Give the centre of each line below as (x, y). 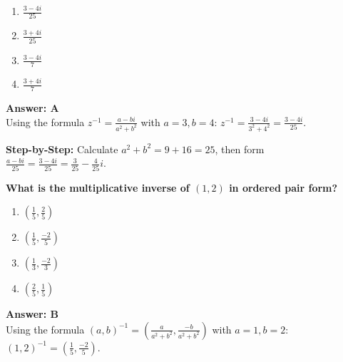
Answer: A (32, 108)
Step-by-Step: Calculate (62, 149)
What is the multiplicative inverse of (98, 187)
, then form (240, 149)
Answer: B (32, 314)
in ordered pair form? (283, 187)
